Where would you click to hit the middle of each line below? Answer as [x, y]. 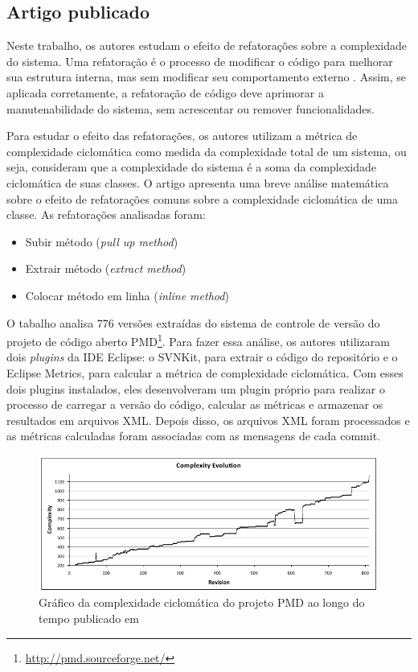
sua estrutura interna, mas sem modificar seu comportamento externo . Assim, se [207, 77]
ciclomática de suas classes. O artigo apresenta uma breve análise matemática [198, 182]
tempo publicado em [89, 618]
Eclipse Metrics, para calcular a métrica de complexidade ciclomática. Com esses [205, 372]
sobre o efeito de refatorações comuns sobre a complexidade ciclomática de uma [202, 198]
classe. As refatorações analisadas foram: [106, 214]
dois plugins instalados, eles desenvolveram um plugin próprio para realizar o [196, 388]
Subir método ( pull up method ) [102, 241]
